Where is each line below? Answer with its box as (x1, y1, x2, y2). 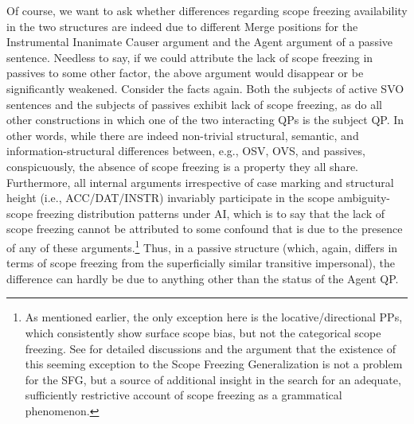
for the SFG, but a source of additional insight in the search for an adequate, (25, 371, 401, 387)
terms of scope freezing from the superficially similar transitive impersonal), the (6, 255, 396, 271)
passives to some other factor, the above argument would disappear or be (6, 64, 364, 81)
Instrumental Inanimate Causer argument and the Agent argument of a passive (6, 33, 393, 50)
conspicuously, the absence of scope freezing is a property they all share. (6, 158, 358, 174)
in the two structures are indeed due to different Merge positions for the (6, 18, 358, 34)
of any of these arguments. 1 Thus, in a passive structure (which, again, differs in (6, 236, 398, 255)
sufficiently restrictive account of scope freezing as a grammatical (25, 387, 342, 403)
